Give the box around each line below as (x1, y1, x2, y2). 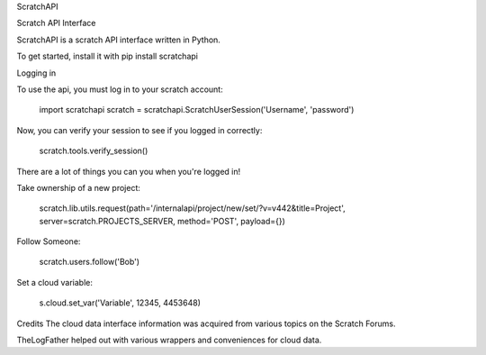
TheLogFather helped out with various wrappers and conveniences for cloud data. (16, 334, 322, 346)
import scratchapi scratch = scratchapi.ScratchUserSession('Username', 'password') (39, 105, 355, 115)
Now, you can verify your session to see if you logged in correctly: (16, 124, 263, 135)
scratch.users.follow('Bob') (39, 257, 139, 268)
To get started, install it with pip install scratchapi (16, 50, 198, 62)
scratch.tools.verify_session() (39, 145, 148, 157)
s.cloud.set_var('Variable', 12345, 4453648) (39, 297, 202, 308)
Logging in (16, 68, 57, 78)
